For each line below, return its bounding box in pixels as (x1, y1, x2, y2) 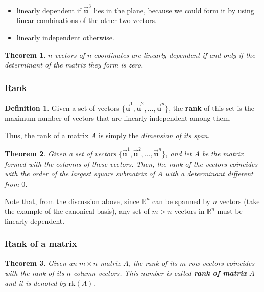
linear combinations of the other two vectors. (16, 15, 157, 26)
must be (217, 206, 243, 216)
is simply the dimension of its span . (99, 129, 210, 140)
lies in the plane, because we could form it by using (93, 5, 254, 15)
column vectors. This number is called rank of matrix (73, 267, 247, 278)
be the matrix (202, 148, 244, 159)
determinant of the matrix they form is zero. (5, 59, 143, 70)
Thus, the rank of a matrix (5, 129, 89, 140)
